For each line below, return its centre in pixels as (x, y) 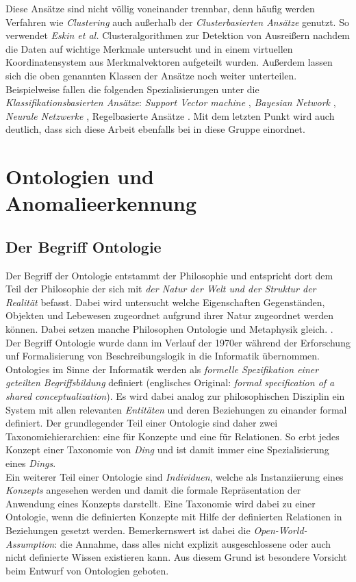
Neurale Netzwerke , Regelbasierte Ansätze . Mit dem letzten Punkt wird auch (170, 115)
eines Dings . (31, 463)
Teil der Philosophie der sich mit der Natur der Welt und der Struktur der (161, 289)
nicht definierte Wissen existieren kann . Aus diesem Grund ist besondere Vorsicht (176, 557)
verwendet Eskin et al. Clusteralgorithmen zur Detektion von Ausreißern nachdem (178, 35)
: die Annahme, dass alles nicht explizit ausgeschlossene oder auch (193, 543)
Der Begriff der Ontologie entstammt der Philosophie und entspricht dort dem (169, 275)
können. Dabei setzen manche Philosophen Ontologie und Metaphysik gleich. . (169, 329)
